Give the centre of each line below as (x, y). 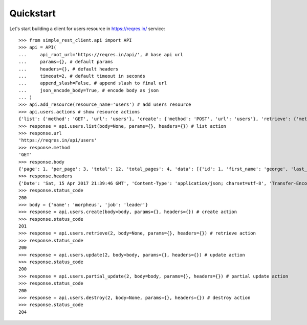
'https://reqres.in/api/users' (58, 140)
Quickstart (33, 13)
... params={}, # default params (66, 62)
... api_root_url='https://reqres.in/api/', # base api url (101, 54)
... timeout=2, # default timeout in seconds (82, 76)
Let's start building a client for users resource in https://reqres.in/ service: (87, 29)
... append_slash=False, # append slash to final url (93, 83)
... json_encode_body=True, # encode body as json (89, 90)
